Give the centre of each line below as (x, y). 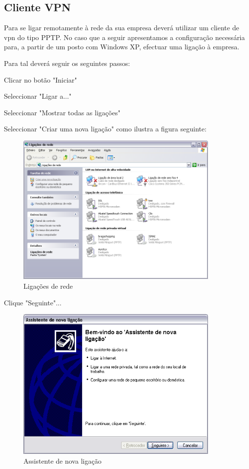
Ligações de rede (48, 286)
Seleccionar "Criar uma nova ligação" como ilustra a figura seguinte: (105, 129)
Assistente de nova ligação (62, 460)
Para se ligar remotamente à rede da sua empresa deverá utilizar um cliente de (122, 28)
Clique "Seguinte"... (33, 302)
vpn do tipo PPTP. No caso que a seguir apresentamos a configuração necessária (124, 37)
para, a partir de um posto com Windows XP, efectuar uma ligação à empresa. (122, 47)
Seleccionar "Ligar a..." (38, 96)
